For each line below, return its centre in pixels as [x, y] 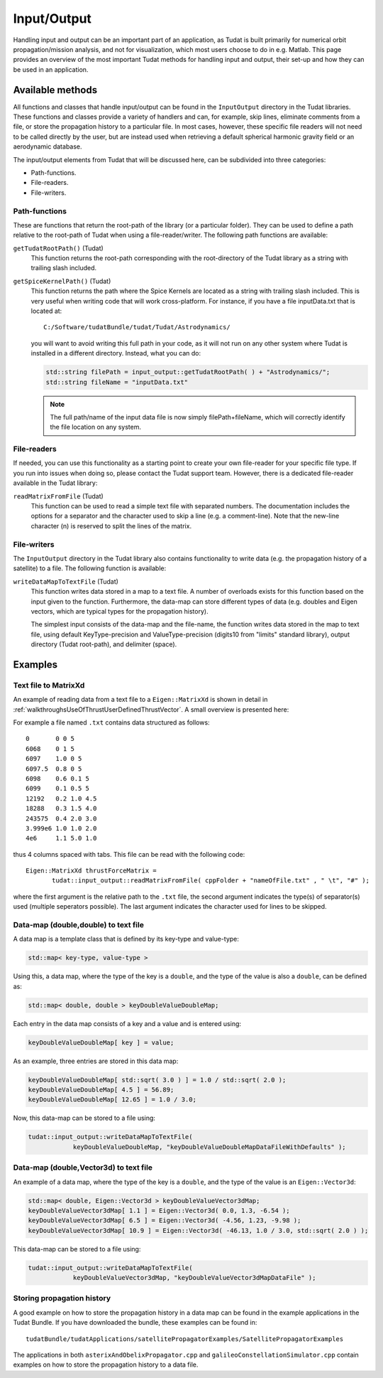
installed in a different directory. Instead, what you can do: [116, 353]
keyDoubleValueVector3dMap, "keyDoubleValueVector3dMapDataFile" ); [194, 1278]
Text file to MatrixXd [49, 685]
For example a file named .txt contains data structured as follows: [111, 722]
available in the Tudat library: [55, 483]
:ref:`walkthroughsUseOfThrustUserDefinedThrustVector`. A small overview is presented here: [151, 709]
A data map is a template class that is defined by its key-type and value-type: [126, 939]
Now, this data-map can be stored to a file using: [84, 1118]
